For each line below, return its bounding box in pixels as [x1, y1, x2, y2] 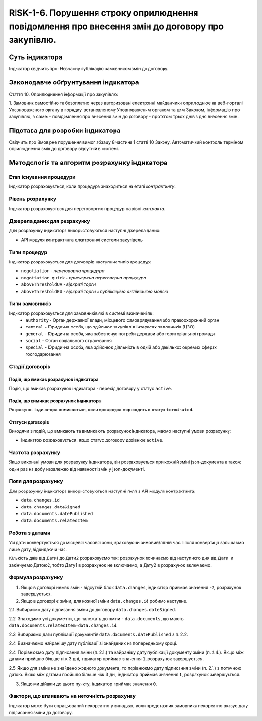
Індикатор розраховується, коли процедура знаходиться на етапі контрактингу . [9, 183, 176, 189]
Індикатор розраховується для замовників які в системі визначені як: [9, 311, 154, 316]
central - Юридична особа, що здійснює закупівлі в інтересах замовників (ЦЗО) [25, 324, 195, 330]
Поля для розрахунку [9, 478, 63, 485]
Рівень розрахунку [9, 196, 57, 202]
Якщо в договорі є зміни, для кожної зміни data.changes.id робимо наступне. [21, 598, 188, 604]
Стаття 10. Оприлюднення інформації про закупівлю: [9, 91, 119, 97]
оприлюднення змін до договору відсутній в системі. [9, 146, 119, 152]
